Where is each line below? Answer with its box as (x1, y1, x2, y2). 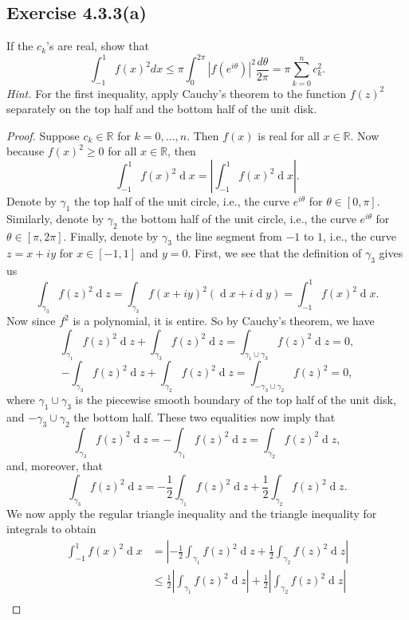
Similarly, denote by (6, 210, 104, 226)
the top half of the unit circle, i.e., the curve (74, 193, 290, 209)
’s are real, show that (46, 37, 150, 54)
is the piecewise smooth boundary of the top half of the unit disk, (75, 391, 396, 408)
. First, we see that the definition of (187, 245, 362, 261)
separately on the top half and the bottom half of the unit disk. (6, 100, 317, 117)
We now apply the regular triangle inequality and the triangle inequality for (6, 504, 377, 521)
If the (6, 37, 33, 54)
